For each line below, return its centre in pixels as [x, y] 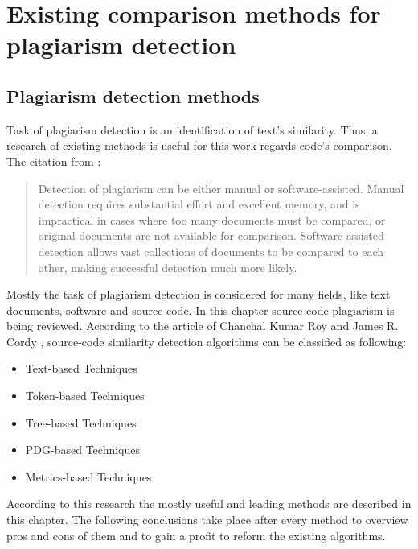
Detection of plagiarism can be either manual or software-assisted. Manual [221, 188]
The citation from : [54, 161]
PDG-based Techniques [82, 450]
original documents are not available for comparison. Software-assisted [211, 235]
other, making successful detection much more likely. [168, 267]
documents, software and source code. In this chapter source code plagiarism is [201, 310]
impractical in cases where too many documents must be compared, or [212, 219]
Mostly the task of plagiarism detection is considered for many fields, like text [199, 294]
